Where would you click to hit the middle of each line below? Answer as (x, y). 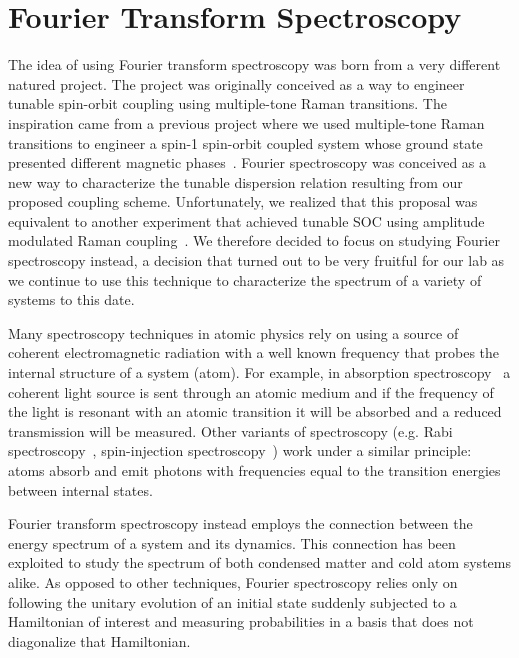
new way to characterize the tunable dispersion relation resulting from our (235, 181)
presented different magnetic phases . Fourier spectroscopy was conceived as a (247, 162)
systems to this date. (71, 299)
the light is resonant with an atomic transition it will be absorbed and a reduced (255, 411)
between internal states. (80, 489)
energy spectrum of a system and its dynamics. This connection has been (232, 542)
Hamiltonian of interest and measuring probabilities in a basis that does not (241, 621)
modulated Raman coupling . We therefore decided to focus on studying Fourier (254, 240)
